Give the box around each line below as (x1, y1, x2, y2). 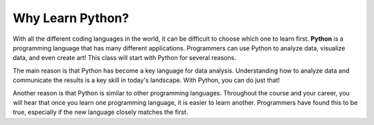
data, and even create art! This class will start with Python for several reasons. (12, 54, 237, 62)
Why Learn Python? (12, 10, 130, 26)
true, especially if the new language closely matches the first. (12, 108, 188, 117)
